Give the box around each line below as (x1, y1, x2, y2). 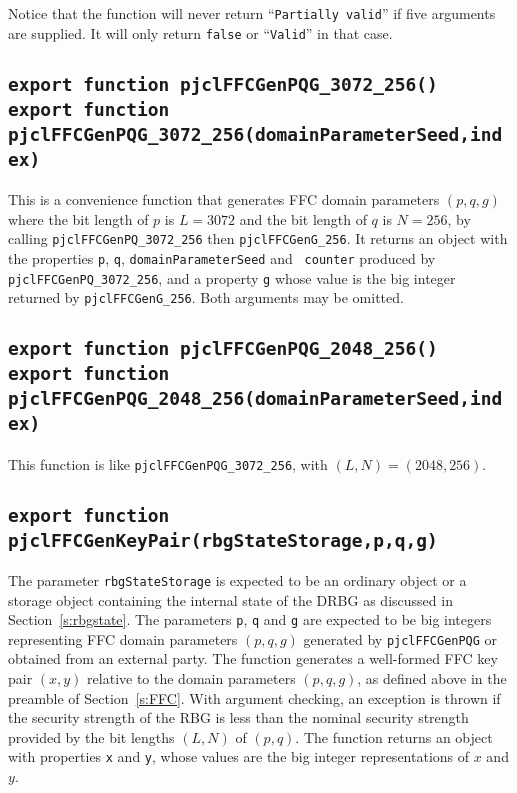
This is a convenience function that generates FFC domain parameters (8, 189, 440, 209)
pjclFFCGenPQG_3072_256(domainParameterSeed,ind (8, 123, 503, 145)
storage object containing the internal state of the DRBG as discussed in (8, 589, 453, 610)
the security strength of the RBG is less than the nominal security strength (8, 707, 469, 728)
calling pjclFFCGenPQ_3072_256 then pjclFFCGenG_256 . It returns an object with (8, 228, 508, 249)
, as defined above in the (357, 668, 507, 689)
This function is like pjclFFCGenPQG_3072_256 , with (8, 453, 328, 474)
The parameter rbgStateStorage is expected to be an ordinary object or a (8, 569, 467, 590)
